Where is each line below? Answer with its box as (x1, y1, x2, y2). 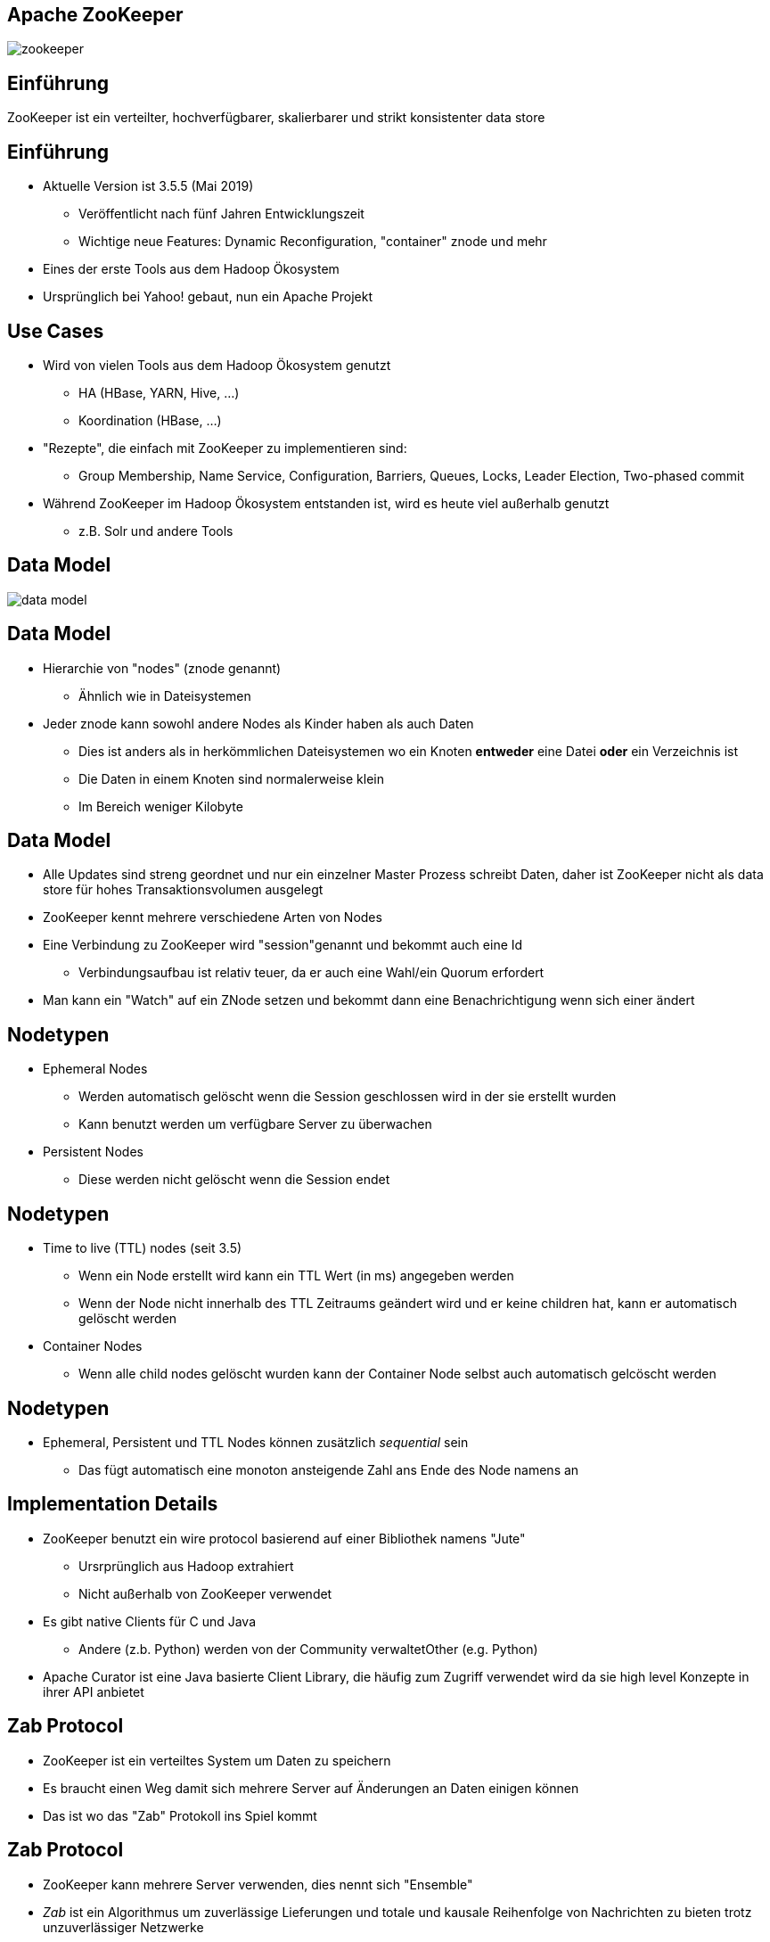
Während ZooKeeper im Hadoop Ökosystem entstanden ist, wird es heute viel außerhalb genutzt (43, 495, 610, 511)
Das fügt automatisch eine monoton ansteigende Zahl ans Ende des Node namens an (78, 1462, 579, 1478)
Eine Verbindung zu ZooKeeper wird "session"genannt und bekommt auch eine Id (43, 937, 523, 953)
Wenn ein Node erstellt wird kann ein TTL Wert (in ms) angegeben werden (78, 1268, 514, 1284)
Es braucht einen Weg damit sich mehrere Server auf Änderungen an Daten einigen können (43, 1780, 579, 1796)
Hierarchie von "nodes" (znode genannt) (43, 660, 282, 676)
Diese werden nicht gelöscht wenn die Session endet (78, 1172, 390, 1188)
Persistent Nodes (43, 1144, 143, 1160)
